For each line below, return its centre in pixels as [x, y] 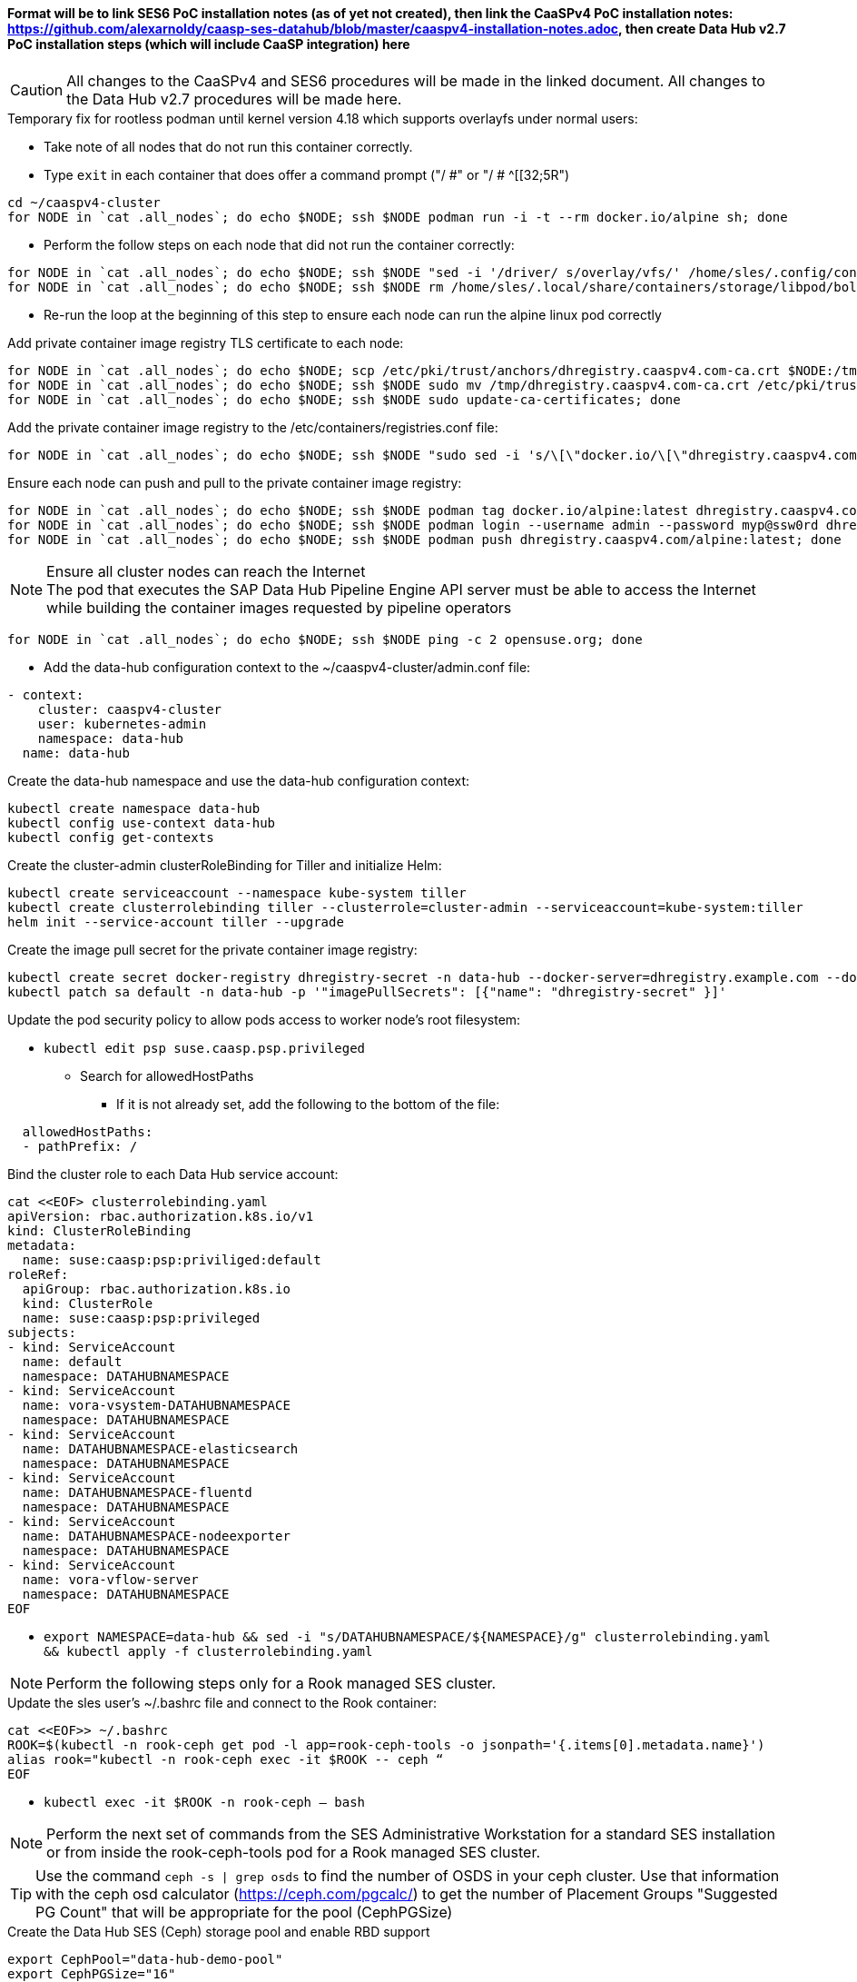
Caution [37, 89]
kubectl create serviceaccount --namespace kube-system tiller [237, 892]
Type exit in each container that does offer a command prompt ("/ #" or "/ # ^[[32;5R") [307, 174]
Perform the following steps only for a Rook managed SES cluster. [271, 1683]
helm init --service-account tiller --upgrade [176, 922]
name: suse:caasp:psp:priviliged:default [172, 1259]
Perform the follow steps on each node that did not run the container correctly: [279, 244]
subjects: [42, 1332]
